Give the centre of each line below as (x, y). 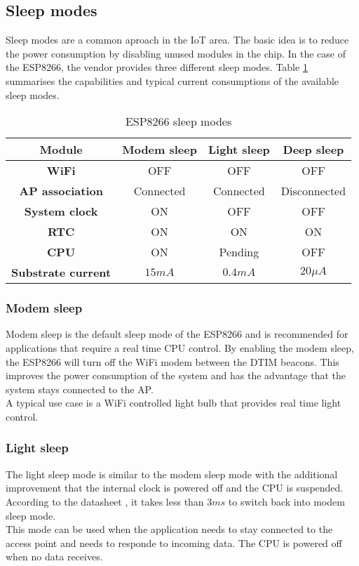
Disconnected (313, 191)
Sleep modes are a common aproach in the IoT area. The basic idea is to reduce (177, 40)
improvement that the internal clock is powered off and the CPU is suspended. (175, 488)
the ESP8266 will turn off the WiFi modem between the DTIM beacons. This (172, 361)
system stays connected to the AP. (80, 389)
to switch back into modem (286, 501)
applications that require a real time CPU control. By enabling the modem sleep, (180, 347)
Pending (239, 252)
